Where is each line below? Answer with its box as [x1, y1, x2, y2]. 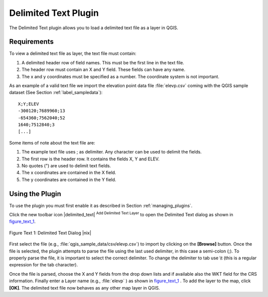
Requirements [9, 38, 54, 46]
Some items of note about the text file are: [9, 140, 95, 146]
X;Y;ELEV [18, 101, 39, 106]
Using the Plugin [9, 190, 62, 198]
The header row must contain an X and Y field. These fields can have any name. [21, 67, 186, 73]
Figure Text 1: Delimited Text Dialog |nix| [9, 230, 91, 236]
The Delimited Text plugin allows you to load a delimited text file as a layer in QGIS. [9, 25, 179, 31]
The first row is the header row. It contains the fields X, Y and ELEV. [21, 156, 160, 162]
